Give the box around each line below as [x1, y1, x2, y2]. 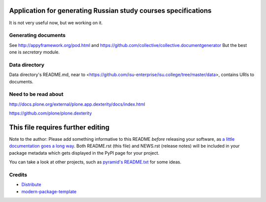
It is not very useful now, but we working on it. [9, 20, 103, 26]
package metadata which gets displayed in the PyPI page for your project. [9, 150, 160, 156]
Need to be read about [9, 91, 64, 98]
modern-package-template [21, 188, 77, 195]
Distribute [21, 182, 41, 188]
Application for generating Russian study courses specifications [9, 6, 212, 15]
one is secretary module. [9, 49, 60, 55]
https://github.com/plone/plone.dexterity [9, 110, 92, 116]
